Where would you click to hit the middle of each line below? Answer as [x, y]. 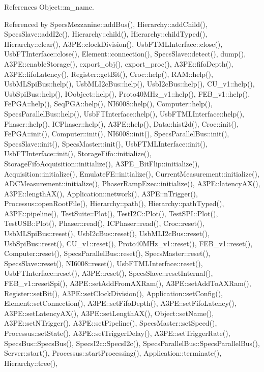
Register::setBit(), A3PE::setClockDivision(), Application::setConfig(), [113, 293]
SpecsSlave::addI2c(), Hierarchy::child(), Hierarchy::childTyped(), [106, 34]
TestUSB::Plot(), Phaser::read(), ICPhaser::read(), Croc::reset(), [104, 223]
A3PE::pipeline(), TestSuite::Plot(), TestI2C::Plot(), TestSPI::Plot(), [111, 213]
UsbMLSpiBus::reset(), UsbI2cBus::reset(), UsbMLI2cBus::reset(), [107, 233]
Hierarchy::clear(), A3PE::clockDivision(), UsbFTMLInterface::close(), [113, 44]
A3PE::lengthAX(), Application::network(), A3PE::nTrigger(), [101, 193]
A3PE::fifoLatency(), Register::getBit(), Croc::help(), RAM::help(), [109, 74]
